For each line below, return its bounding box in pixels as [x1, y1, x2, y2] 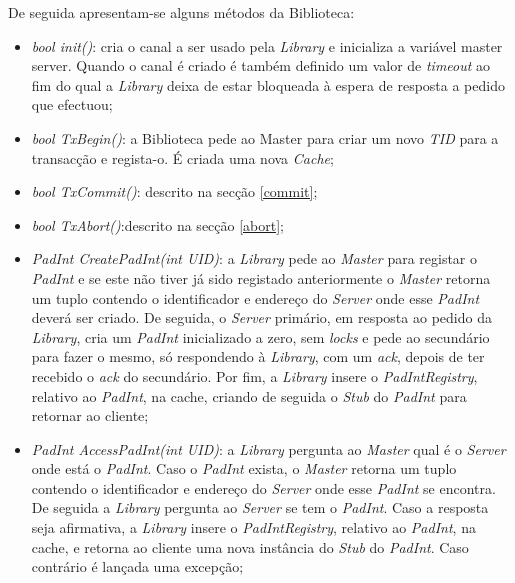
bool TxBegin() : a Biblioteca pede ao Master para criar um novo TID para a [31, 127, 499, 148]
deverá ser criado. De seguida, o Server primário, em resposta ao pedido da [31, 307, 492, 328]
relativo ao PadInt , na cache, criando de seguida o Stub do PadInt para [31, 385, 467, 406]
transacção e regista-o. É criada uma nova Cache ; [31, 147, 334, 168]
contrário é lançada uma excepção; [31, 556, 244, 577]
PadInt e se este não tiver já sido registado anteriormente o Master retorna [31, 267, 491, 288]
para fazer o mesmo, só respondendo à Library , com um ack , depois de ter [31, 346, 485, 367]
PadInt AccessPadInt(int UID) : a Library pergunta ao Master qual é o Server [31, 438, 506, 459]
